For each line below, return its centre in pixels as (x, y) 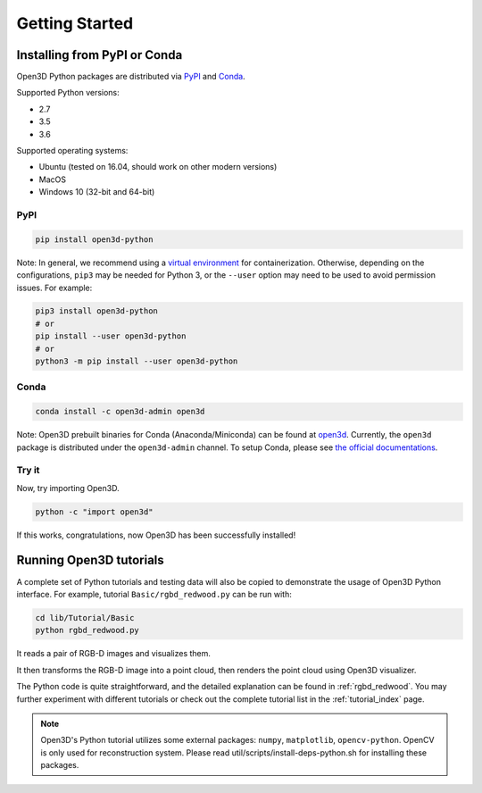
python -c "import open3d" (94, 512)
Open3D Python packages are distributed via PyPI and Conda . (131, 77)
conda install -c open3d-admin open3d (120, 412)
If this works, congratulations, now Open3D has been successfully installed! (156, 535)
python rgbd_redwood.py (87, 630)
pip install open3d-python (94, 239)
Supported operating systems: (72, 151)
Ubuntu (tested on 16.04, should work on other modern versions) (158, 167)
